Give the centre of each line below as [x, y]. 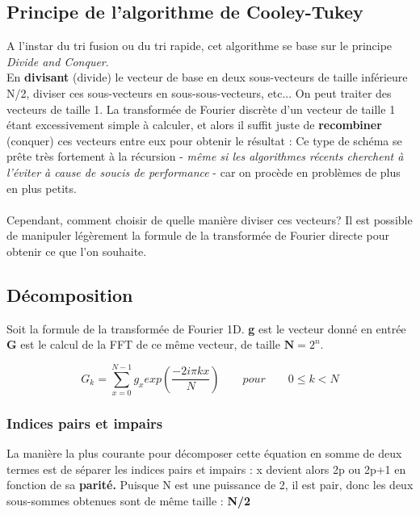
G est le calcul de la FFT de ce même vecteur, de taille [143, 344]
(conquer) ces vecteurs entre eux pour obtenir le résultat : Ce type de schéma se [204, 140]
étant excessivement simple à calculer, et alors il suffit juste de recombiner [194, 125]
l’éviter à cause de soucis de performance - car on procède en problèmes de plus [204, 172]
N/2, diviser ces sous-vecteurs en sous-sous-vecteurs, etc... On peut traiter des [199, 92]
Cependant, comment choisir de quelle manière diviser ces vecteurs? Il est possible [210, 219]
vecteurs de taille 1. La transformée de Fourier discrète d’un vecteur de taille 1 [201, 109]
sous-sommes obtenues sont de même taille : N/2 [129, 501]
